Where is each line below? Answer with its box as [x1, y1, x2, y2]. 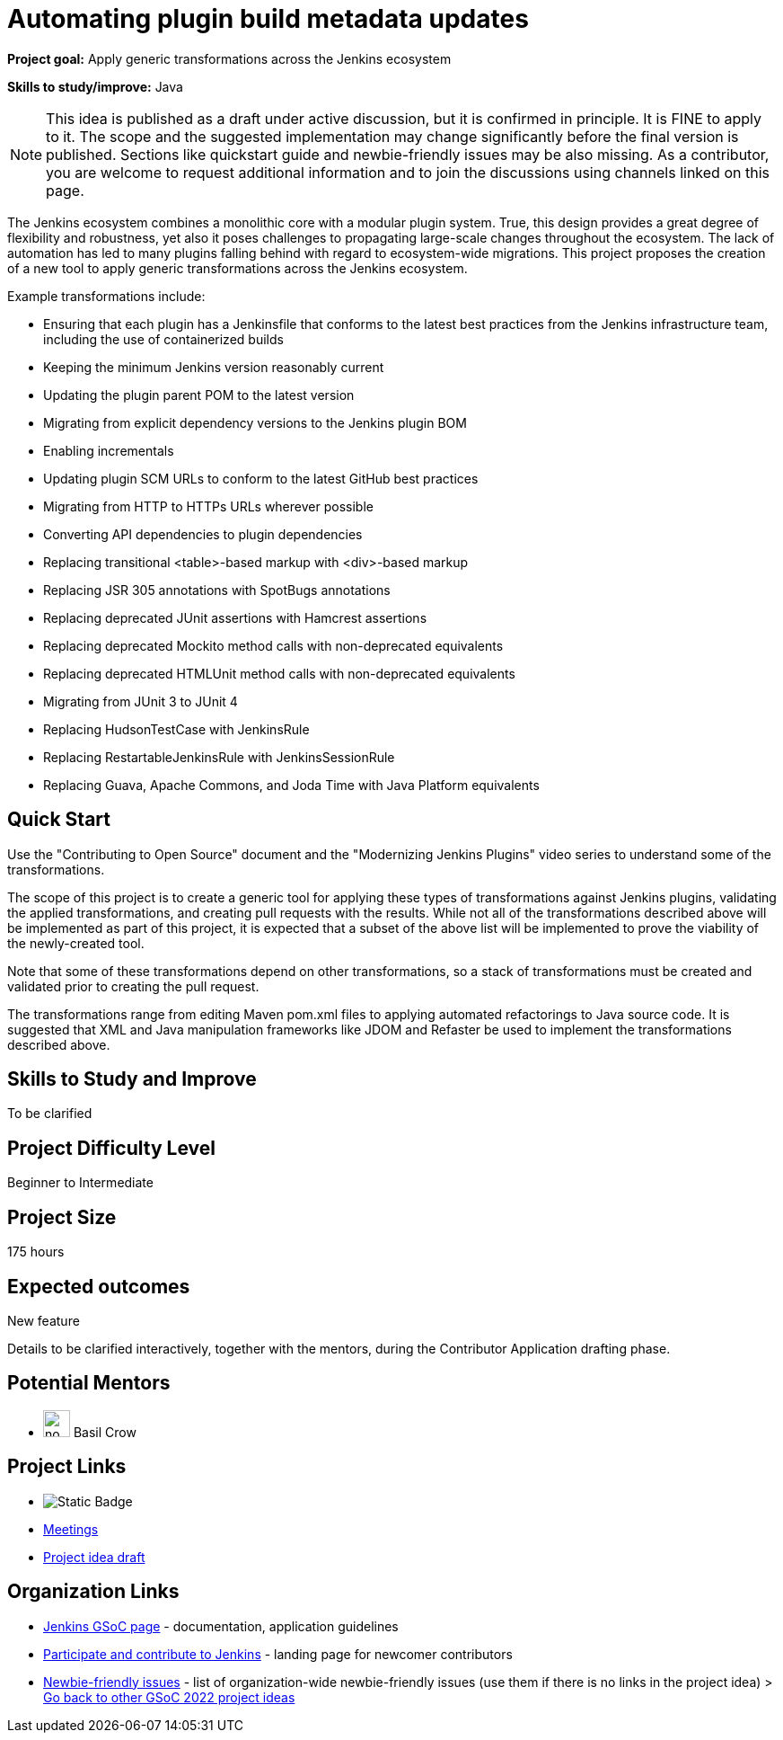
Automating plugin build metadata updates [7, 4, 529, 34]
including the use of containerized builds [43, 331, 284, 347]
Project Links [7, 1455, 127, 1478]
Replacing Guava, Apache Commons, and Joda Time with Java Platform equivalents [43, 777, 540, 793]
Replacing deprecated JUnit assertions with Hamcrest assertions [43, 609, 427, 626]
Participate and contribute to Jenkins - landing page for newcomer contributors [43, 1646, 513, 1662]
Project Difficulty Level [7, 1136, 216, 1159]
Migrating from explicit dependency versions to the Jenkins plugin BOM [43, 414, 467, 431]
